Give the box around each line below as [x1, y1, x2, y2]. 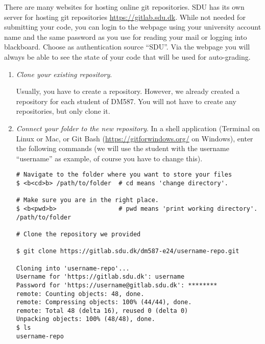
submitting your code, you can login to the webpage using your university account [4, 21, 261, 32]
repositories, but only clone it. [16, 106, 110, 116]
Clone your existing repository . [16, 68, 112, 79]
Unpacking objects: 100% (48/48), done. [16, 315, 155, 323]
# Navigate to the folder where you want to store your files [16, 171, 232, 179]
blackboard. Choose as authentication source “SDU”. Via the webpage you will [4, 41, 250, 52]
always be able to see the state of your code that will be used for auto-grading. [4, 51, 251, 62]
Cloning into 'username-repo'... [16, 264, 130, 272]
